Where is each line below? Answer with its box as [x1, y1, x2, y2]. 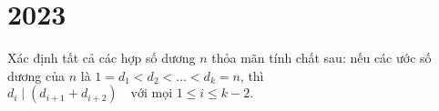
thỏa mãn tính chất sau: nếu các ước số [211, 48, 432, 67]
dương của [7, 66, 66, 85]
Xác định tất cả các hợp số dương [7, 48, 196, 67]
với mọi [130, 87, 173, 101]
